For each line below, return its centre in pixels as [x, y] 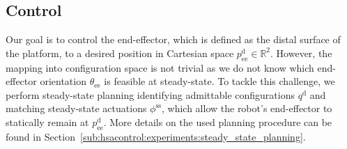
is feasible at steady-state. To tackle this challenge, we [219, 81]
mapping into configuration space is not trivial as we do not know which [160, 67]
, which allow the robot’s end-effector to [247, 108]
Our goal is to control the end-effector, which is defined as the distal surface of [173, 39]
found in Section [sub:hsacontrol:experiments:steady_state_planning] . [156, 136]
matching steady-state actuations [76, 108]
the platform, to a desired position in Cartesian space [120, 53]
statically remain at [47, 121]
